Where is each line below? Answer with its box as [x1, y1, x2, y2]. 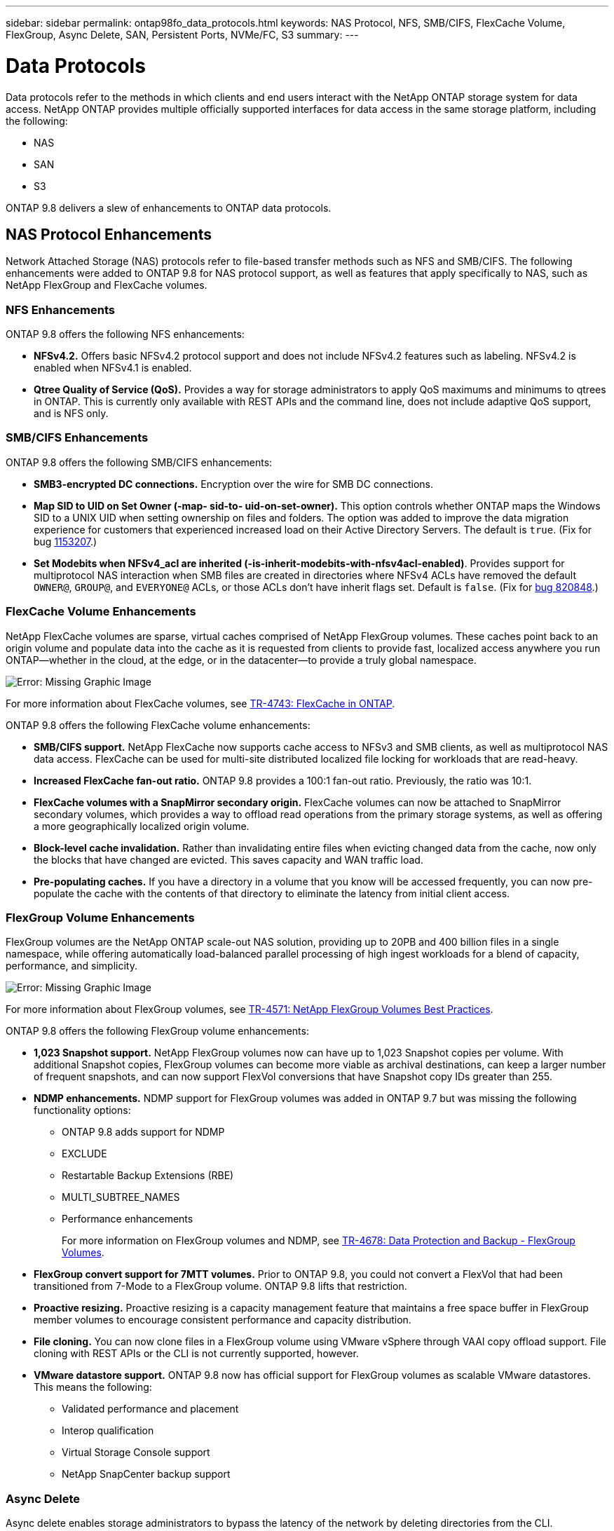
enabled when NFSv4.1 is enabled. [34, 362, 192, 374]
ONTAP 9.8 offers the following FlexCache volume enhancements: [6, 719, 311, 731]
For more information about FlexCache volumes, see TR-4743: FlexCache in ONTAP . [6, 697, 395, 709]
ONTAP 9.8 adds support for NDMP [62, 1126, 225, 1138]
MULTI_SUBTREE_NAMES [62, 1191, 180, 1204]
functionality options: [34, 1104, 131, 1117]
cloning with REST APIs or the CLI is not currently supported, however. [34, 1347, 359, 1360]
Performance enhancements [62, 1213, 193, 1225]
